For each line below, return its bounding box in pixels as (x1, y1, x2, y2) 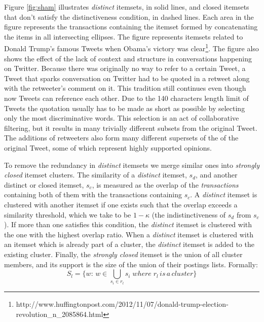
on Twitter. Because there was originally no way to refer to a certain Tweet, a (4, 63, 246, 74)
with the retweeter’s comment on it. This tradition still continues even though (4, 83, 246, 93)
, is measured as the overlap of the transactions (92, 179, 239, 190)
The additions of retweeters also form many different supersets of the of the (4, 132, 239, 143)
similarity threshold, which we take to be (4, 209, 131, 220)
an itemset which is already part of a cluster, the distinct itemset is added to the (4, 239, 254, 249)
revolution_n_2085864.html (16, 308, 103, 319)
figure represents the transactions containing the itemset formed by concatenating (4, 21, 258, 32)
